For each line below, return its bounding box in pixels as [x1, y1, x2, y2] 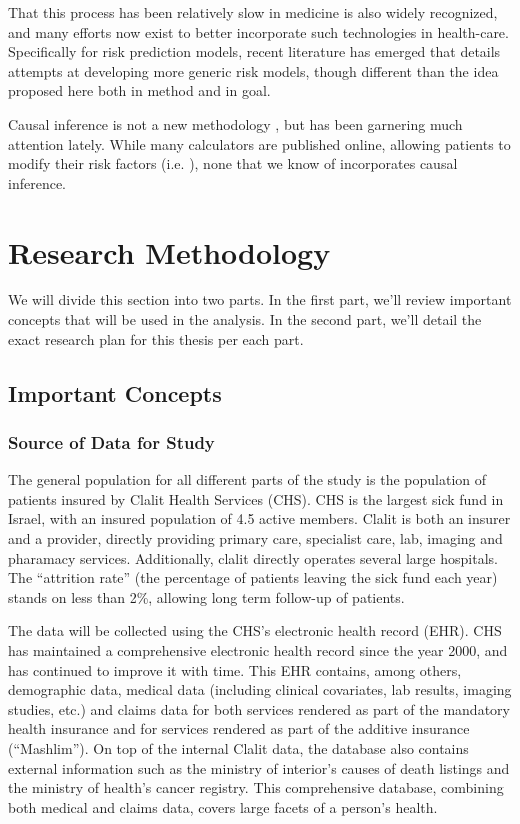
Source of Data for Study [8, 429, 215, 454]
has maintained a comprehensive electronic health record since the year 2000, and [8, 640, 508, 660]
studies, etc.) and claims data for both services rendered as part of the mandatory [8, 698, 510, 719]
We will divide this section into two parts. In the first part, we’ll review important [8, 289, 512, 310]
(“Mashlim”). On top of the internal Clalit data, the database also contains [8, 737, 469, 758]
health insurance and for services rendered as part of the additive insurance [8, 718, 470, 739]
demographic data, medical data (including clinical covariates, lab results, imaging [8, 679, 512, 700]
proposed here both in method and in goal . [8, 80, 271, 101]
